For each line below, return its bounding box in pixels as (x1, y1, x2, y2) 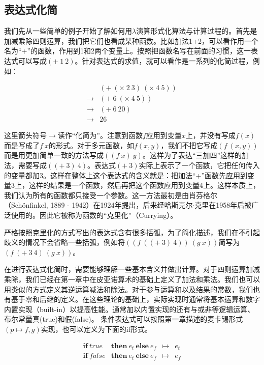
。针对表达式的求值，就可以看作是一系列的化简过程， (75, 55, 253, 66)
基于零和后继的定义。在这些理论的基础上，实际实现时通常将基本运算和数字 (11, 294, 260, 304)
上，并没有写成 (185, 130, 236, 141)
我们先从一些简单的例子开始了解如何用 (4, 25, 132, 36)
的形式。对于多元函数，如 (48, 139, 134, 150)
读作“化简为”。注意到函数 (57, 130, 143, 141)
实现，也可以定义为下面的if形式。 (41, 323, 152, 334)
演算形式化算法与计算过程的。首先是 (136, 25, 257, 36)
